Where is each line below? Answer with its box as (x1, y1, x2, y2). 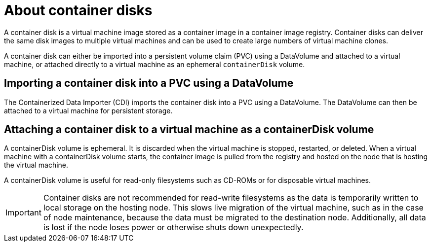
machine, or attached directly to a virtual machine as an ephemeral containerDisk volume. (4, 60, 305, 69)
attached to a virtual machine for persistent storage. (4, 106, 173, 115)
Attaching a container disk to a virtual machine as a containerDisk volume (4, 123, 374, 136)
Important (5, 208, 41, 218)
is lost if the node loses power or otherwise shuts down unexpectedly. (43, 222, 304, 233)
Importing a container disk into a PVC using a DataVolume (4, 77, 294, 90)
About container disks (4, 2, 153, 19)
